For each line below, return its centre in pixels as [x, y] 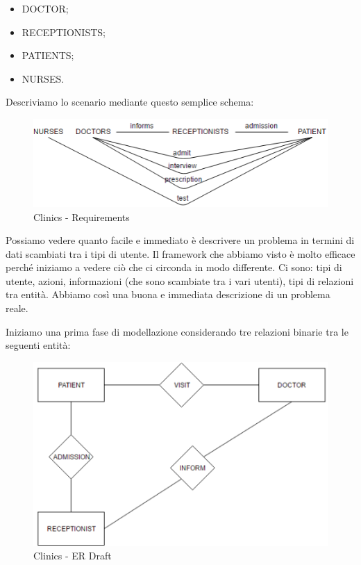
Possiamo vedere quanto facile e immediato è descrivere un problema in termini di [180, 240]
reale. [17, 308]
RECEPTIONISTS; [64, 32]
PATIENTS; [48, 55]
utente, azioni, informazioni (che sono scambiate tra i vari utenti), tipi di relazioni [180, 280]
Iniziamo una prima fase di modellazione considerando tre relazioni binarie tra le [177, 331]
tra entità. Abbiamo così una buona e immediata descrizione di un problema [168, 294]
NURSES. [43, 78]
